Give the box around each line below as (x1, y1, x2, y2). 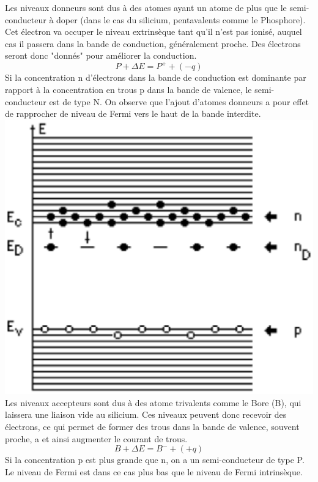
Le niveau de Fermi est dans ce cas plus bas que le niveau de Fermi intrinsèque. (5, 465, 303, 478)
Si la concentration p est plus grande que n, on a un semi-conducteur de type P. (5, 453, 305, 466)
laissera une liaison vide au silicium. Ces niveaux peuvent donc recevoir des (5, 408, 287, 421)
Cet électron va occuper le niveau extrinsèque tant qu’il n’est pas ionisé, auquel (5, 25, 302, 38)
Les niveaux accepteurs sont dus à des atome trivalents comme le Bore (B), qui (5, 396, 301, 409)
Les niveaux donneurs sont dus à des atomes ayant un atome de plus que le (5, 1, 287, 13)
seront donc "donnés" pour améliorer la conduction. (5, 49, 197, 62)
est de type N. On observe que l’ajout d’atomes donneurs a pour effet (49, 95, 309, 108)
